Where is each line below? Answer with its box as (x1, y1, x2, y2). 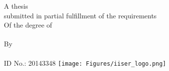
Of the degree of (4, 20, 52, 30)
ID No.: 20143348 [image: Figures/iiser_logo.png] (4, 57, 166, 68)
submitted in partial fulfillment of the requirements (4, 10, 157, 20)
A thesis (4, 1, 28, 11)
